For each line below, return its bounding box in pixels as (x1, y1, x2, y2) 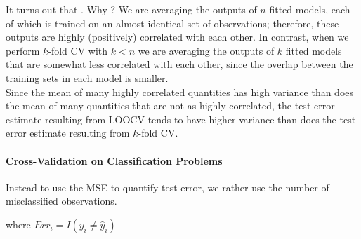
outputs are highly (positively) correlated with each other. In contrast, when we (6, 29, 349, 44)
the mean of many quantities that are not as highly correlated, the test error (6, 98, 335, 113)
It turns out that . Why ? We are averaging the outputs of (6, 2, 257, 16)
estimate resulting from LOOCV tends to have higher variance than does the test (6, 111, 356, 126)
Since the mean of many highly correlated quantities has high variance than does (6, 84, 354, 99)
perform (6, 43, 40, 57)
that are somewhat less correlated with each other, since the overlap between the (6, 57, 353, 71)
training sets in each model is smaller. (6, 70, 169, 85)
